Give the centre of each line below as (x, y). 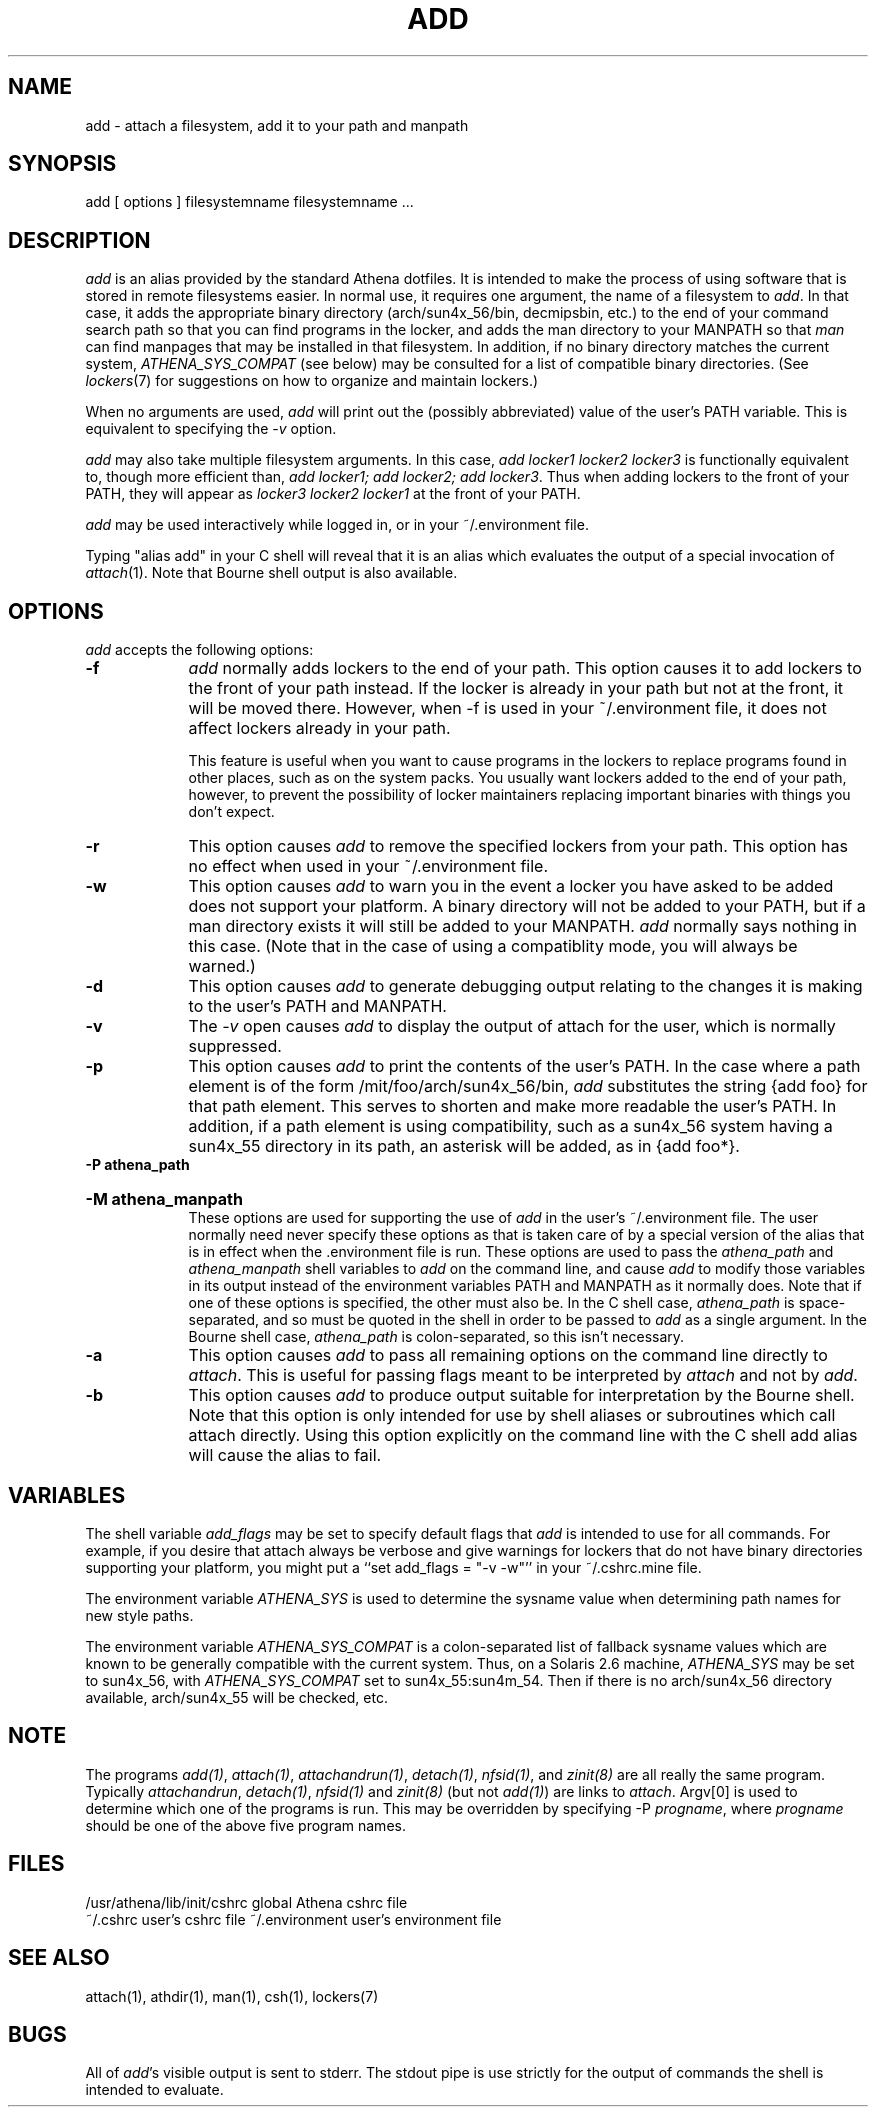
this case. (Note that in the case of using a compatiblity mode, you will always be (493, 946)
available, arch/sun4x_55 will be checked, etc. (236, 1697)
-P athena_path (137, 1165)
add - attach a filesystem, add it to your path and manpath (277, 125)
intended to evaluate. (154, 2090)
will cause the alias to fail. (285, 1455)
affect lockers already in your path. (319, 728)
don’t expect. (231, 812)
